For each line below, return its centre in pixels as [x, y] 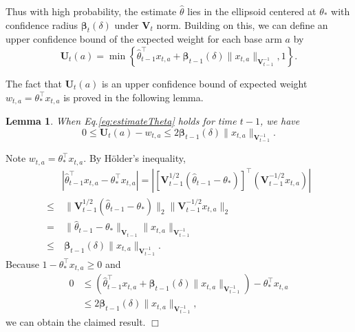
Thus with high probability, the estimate [91, 11]
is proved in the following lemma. [133, 97]
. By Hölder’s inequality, [135, 158]
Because [22, 263]
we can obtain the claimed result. [76, 322]
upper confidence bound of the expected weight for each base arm [144, 39]
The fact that [34, 83]
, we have [280, 121]
